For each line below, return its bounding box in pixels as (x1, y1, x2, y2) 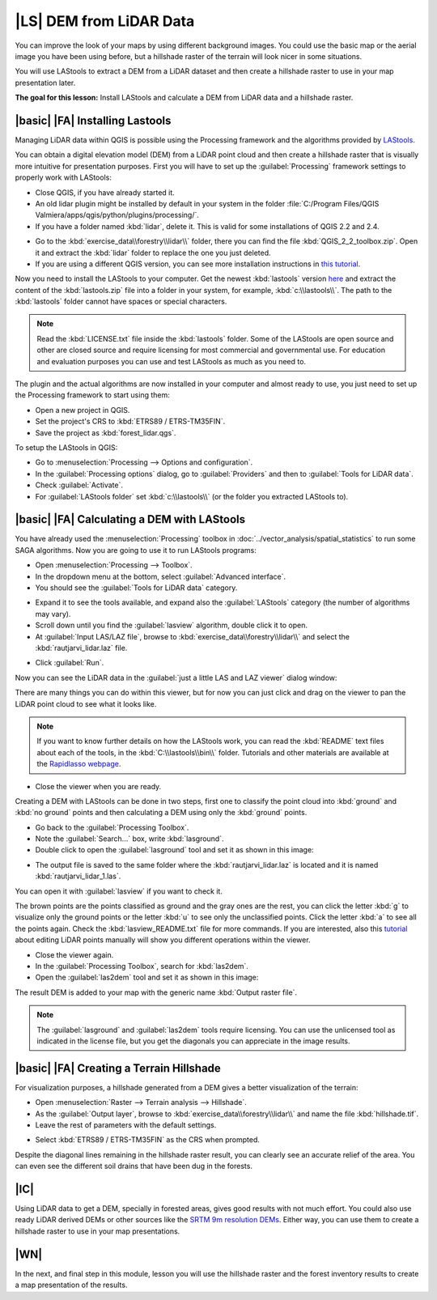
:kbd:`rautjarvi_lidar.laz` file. (35, 643, 128, 652)
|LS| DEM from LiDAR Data (15, 12, 195, 30)
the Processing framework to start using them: (15, 390, 170, 400)
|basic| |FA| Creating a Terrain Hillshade (15, 1061, 222, 1075)
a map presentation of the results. (15, 1280, 128, 1290)
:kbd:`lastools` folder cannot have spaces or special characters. (15, 296, 227, 307)
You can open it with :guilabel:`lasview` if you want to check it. (15, 886, 223, 896)
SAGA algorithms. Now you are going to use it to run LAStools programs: (15, 545, 257, 554)
